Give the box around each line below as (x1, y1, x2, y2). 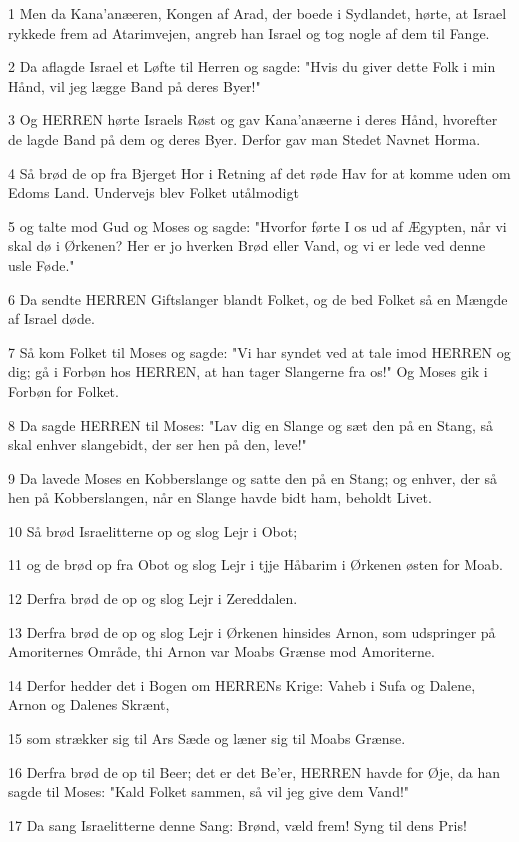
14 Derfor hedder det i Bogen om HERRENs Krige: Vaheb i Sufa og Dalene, (8, 674, 476, 695)
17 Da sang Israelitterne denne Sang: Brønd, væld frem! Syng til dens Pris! (8, 814, 467, 835)
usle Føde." (8, 254, 75, 275)
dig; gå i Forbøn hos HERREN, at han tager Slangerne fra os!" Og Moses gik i (8, 361, 488, 382)
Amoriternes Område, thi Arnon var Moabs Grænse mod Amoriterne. (8, 641, 435, 662)
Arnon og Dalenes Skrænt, (8, 694, 170, 715)
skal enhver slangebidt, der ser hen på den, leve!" (8, 434, 307, 455)
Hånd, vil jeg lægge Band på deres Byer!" (8, 75, 261, 96)
